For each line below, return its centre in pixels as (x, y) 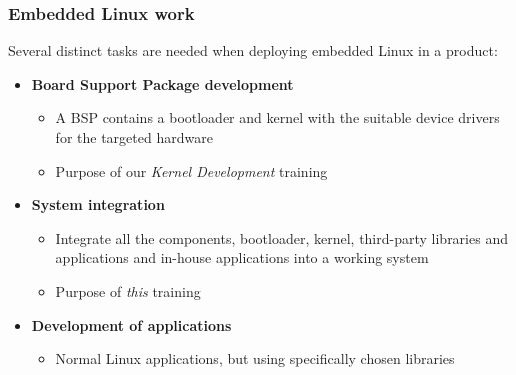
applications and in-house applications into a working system (242, 257)
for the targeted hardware (134, 137)
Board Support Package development (162, 83)
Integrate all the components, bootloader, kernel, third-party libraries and (281, 237)
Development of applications (131, 324)
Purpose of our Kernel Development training (191, 170)
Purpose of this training (128, 290)
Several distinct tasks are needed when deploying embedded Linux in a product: (253, 50)
